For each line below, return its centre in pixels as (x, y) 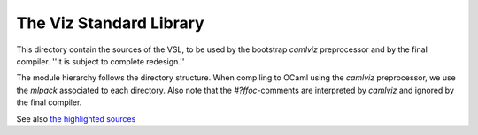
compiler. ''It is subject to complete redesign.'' (100, 61)
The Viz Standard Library (110, 23)
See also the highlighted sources (76, 118)
